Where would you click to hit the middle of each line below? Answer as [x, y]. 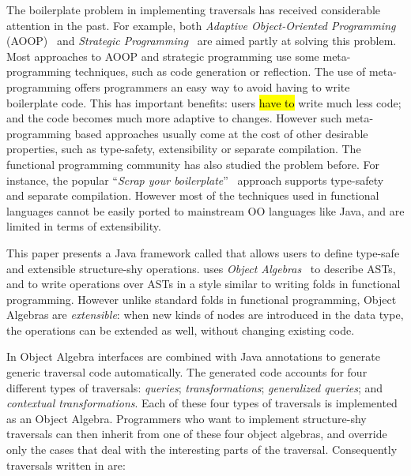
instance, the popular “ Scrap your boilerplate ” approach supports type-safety [195, 180]
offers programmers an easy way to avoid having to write [212, 86]
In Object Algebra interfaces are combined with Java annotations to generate [193, 356]
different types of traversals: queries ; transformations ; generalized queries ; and [195, 387]
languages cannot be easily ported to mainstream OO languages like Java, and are [205, 210]
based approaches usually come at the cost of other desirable [221, 133]
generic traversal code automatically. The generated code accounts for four [187, 372]
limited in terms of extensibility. [84, 226]
